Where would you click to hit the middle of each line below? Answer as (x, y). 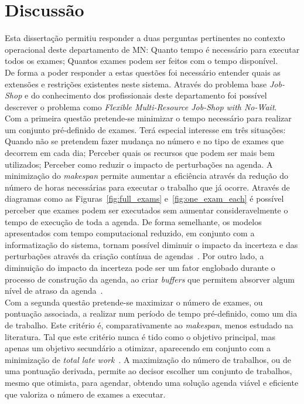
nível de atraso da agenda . (54, 291)
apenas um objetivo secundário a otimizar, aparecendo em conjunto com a (138, 348)
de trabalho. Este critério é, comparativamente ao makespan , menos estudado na (149, 325)
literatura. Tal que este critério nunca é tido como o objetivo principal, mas (140, 336)
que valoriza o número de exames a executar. (85, 394)
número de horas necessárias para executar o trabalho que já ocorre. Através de (147, 187)
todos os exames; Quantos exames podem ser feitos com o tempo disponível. (141, 61)
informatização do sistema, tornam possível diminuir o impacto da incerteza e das (151, 244)
